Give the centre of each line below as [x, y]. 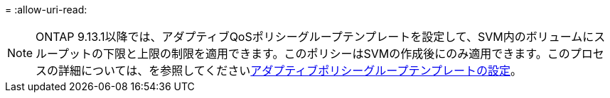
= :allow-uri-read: [46, 10]
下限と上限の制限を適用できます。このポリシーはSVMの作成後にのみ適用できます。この [337, 54]
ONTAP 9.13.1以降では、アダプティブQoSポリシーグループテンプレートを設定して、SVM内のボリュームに [315, 37]
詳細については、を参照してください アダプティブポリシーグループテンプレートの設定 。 [290, 71]
